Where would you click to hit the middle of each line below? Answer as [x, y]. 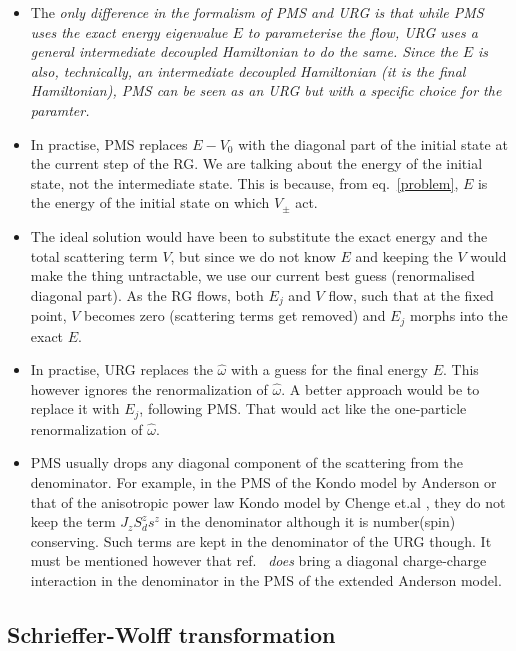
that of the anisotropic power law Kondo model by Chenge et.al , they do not [268, 501]
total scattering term [94, 255]
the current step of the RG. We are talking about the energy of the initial [256, 163]
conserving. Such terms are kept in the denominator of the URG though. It [261, 540]
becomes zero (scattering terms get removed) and [235, 315]
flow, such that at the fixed [411, 294]
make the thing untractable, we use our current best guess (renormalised [252, 275]
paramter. [60, 109]
